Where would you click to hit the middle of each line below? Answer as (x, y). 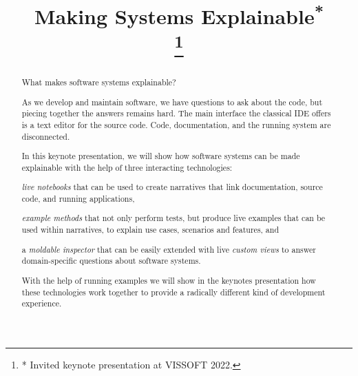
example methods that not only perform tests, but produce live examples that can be (173, 218)
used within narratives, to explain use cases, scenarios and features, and (150, 230)
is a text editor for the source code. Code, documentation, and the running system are (176, 124)
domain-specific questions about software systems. (111, 261)
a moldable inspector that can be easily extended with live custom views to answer (169, 249)
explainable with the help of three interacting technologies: (127, 167)
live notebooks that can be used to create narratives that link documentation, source (172, 187)
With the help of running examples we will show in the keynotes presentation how (169, 280)
